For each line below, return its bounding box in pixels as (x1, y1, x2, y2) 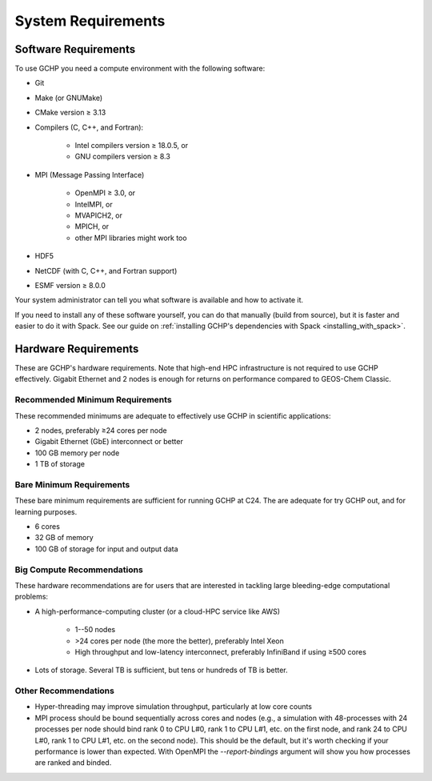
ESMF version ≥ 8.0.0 (34, 280, 106, 290)
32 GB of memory (34, 533, 94, 543)
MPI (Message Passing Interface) (34, 170, 145, 179)
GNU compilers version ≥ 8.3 (74, 152, 171, 162)
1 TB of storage (34, 459, 86, 469)
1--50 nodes (74, 625, 116, 635)
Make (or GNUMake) (34, 93, 103, 102)
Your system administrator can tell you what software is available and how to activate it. (14, 295, 304, 305)
